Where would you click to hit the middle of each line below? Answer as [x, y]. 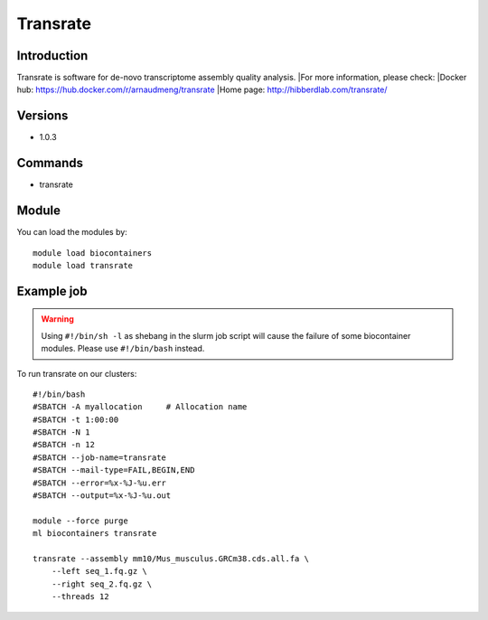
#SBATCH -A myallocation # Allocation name [140, 407]
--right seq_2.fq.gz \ [102, 584]
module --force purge [80, 521]
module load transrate [83, 265]
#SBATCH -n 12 [64, 445]
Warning [57, 319]
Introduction [52, 56]
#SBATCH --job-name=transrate [100, 457]
